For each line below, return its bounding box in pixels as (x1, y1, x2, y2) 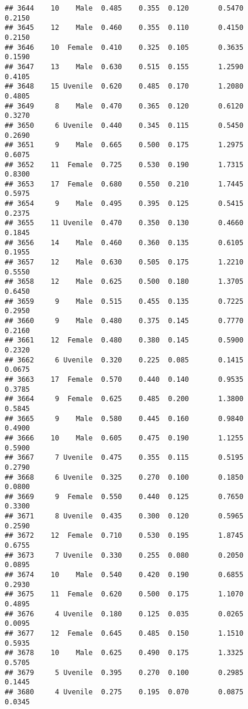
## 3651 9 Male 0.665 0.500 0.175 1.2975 (5, 141, 244, 150)
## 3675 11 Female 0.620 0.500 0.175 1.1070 (5, 590, 244, 599)
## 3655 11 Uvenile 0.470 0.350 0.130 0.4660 (5, 219, 244, 228)
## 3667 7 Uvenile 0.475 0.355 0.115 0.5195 (5, 453, 244, 462)
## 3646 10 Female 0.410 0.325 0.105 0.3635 (5, 43, 244, 52)
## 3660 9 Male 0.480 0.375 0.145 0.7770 (5, 317, 244, 325)
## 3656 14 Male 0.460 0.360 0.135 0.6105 (5, 238, 244, 247)
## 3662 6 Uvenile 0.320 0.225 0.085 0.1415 (5, 355, 244, 364)
